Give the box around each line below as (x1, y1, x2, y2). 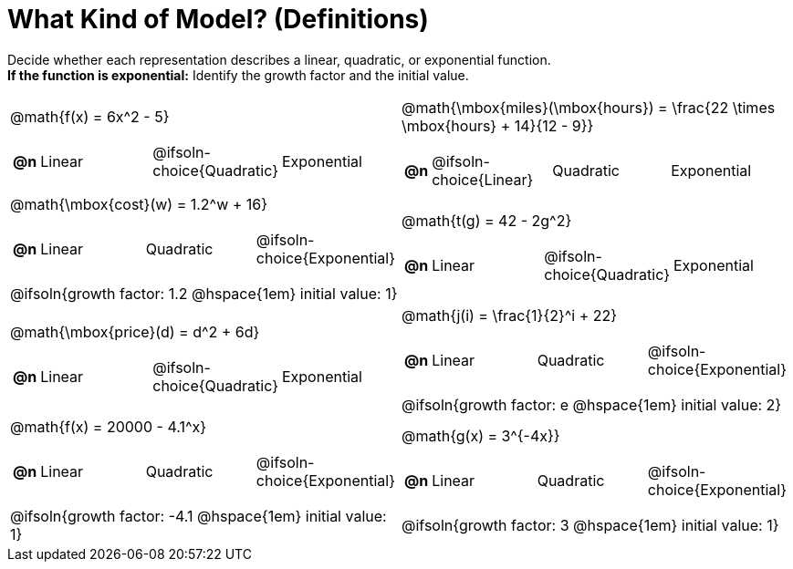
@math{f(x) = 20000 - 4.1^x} (10, 417, 206, 436)
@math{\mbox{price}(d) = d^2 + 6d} (10, 322, 260, 341)
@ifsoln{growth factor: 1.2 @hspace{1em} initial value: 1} (10, 284, 398, 303)
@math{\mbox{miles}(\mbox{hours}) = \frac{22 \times (402, 98, 776, 117)
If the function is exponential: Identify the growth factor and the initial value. (7, 67, 469, 83)
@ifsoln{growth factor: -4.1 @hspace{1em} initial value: (10, 506, 387, 525)
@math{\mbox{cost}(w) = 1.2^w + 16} (10, 194, 268, 213)
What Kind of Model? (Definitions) (7, 4, 429, 35)
